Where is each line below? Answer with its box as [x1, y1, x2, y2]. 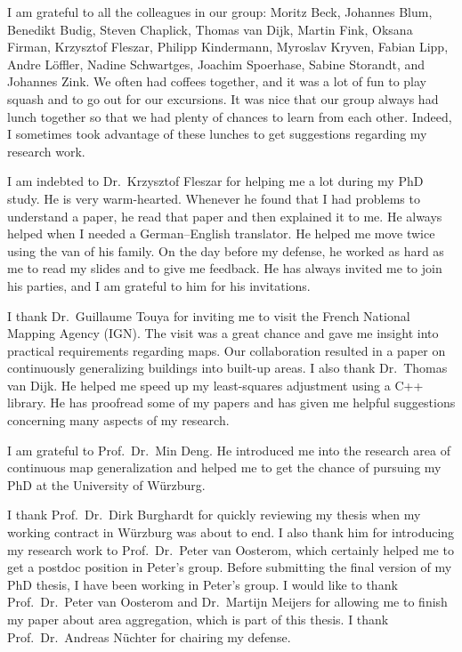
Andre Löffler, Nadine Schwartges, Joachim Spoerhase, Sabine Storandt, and [7, 54, 425, 73]
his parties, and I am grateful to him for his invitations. [7, 276, 311, 294]
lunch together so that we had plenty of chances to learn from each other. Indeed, [7, 107, 452, 125]
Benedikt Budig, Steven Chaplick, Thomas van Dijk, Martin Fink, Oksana [7, 20, 413, 38]
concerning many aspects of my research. [7, 411, 230, 430]
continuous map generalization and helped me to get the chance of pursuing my [7, 458, 442, 477]
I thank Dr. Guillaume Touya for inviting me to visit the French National [7, 306, 410, 325]
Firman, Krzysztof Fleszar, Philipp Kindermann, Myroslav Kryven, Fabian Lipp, [7, 37, 449, 56]
